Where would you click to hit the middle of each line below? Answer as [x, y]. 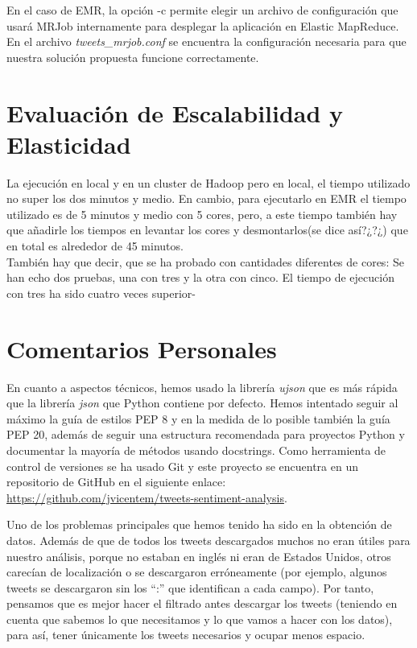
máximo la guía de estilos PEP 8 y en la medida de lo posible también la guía [198, 418]
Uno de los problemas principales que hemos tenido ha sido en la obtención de [199, 524]
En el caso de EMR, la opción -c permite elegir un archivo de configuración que [202, 10]
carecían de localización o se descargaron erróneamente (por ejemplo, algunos [197, 572]
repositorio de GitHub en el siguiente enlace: [116, 482]
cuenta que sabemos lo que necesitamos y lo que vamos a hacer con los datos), [200, 619]
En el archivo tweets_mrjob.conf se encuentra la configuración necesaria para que [206, 41]
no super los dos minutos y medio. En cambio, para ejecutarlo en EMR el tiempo [206, 198]
